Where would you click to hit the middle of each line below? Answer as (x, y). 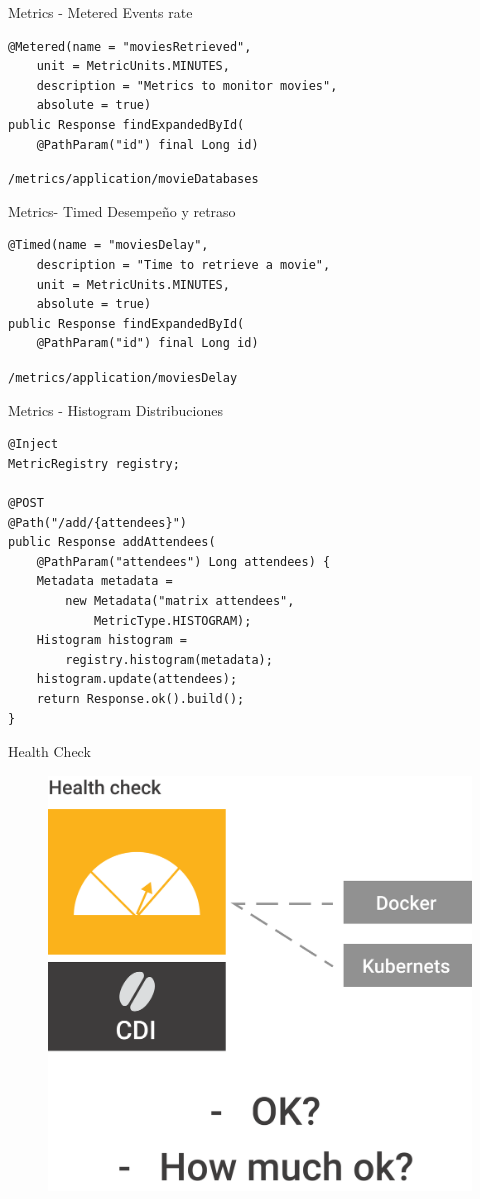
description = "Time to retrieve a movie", (183, 265)
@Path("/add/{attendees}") (97, 522)
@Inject (33, 444)
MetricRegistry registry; (94, 463)
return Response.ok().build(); (140, 698)
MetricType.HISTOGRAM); (172, 620)
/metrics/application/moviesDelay (123, 377)
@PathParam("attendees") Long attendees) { (183, 561)
